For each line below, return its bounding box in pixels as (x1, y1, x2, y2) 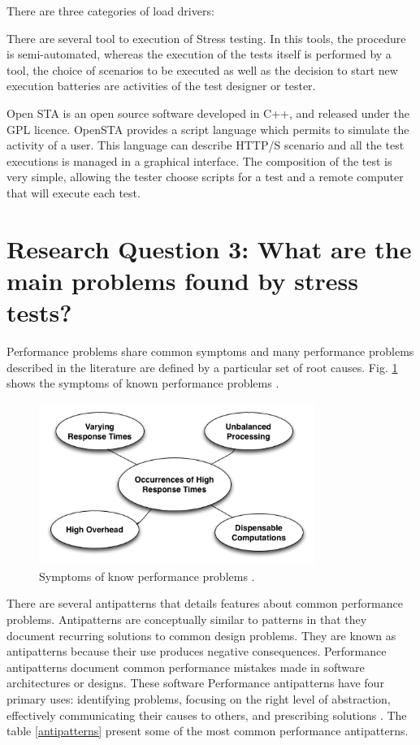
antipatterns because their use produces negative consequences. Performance (6, 643, 387, 660)
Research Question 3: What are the (6, 232, 412, 265)
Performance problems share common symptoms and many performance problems (6, 343, 414, 360)
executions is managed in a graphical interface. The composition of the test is (6, 152, 392, 169)
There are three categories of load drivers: (6, 2, 214, 19)
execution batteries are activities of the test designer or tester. (6, 77, 316, 94)
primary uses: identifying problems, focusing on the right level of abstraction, (6, 690, 391, 707)
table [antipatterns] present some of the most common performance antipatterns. (6, 722, 409, 739)
